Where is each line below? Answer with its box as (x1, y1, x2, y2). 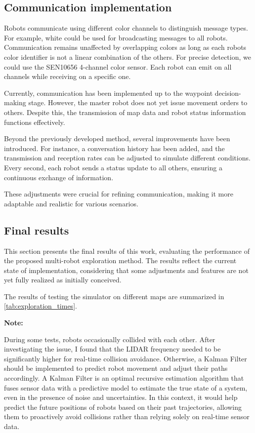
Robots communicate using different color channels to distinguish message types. (4, 23, 248, 33)
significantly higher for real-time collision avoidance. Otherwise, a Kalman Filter (4, 353, 247, 363)
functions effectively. (4, 117, 65, 127)
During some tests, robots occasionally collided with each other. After (4, 334, 215, 344)
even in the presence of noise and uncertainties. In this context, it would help (4, 392, 238, 402)
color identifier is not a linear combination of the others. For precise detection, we (4, 51, 251, 62)
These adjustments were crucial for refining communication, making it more (4, 189, 233, 199)
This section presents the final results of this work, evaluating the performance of (4, 245, 250, 256)
